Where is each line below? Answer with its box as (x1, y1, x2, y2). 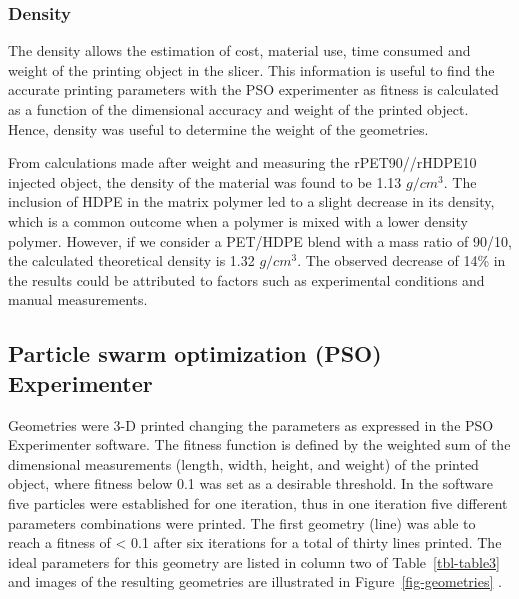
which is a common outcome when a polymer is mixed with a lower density (8, 210, 468, 231)
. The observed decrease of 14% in (297, 250, 506, 271)
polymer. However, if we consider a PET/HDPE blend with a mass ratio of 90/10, (8, 230, 512, 251)
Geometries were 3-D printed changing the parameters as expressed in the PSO (8, 414, 494, 435)
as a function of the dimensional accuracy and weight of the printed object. (8, 99, 469, 119)
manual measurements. (8, 289, 148, 310)
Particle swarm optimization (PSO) (8, 338, 382, 369)
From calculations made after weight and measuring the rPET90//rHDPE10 (8, 152, 477, 173)
